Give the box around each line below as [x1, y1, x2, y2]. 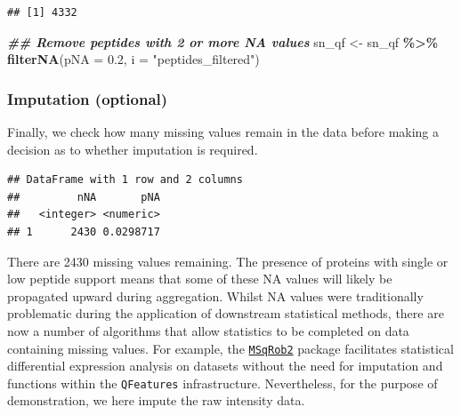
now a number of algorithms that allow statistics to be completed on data [7, 321, 409, 339]
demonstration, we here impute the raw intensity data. [7, 391, 305, 410]
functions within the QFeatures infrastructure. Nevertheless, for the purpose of [7, 373, 438, 392]
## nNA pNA [7, 190, 160, 204]
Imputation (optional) [7, 87, 168, 109]
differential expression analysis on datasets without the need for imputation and [7, 356, 443, 375]
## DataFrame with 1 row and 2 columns [7, 173, 243, 187]
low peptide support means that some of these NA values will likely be [7, 269, 392, 288]
